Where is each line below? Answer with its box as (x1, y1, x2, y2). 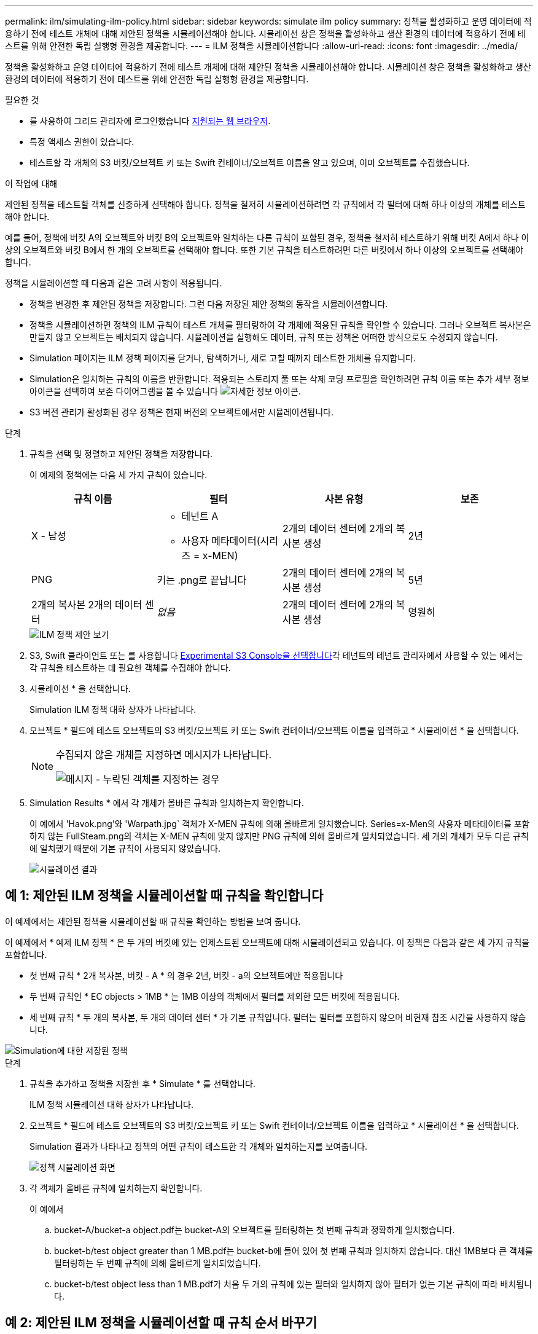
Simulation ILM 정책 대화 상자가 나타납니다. (29, 704, 197, 715)
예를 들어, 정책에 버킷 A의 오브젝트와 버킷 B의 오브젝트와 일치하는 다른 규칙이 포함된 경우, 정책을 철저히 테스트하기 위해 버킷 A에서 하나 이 (5, 232, 529, 243)
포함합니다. (5, 949, 47, 960)
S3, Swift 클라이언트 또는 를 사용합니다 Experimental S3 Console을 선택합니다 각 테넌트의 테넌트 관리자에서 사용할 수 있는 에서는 (29, 650, 523, 661)
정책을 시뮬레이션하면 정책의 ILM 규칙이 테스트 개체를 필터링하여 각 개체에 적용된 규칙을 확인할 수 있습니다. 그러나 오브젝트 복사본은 (29, 320, 531, 330)
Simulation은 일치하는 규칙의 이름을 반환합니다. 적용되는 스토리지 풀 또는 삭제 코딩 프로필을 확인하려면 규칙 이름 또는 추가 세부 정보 (29, 374, 529, 384)
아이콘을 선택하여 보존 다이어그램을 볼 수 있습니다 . (29, 386, 301, 396)
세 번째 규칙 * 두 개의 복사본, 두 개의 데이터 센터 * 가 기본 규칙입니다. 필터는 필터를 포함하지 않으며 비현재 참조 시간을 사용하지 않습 (29, 1011, 526, 1022)
